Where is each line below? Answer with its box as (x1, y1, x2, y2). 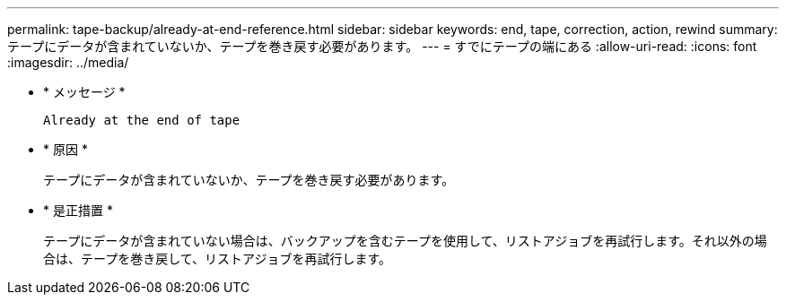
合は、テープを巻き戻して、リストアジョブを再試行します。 (43, 251, 392, 266)
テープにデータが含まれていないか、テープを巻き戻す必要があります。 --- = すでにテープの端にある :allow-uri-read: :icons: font (7, 39, 757, 54)
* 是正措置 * (43, 203, 113, 218)
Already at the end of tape (43, 113, 240, 127)
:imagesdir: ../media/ (7, 55, 129, 70)
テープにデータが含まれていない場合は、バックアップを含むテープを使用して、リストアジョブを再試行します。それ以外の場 (43, 233, 767, 248)
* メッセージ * (43, 84, 126, 99)
